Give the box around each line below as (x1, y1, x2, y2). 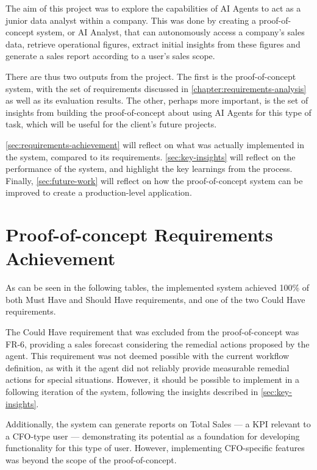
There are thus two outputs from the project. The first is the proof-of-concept (5, 69, 296, 82)
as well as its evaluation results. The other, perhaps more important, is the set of (5, 94, 308, 107)
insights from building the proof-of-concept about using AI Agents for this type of (5, 105, 312, 118)
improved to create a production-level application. (5, 186, 192, 199)
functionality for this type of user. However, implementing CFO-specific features (5, 441, 305, 454)
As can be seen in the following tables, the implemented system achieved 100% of (5, 281, 310, 294)
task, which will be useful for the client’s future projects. (5, 118, 217, 130)
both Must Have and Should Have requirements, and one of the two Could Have (5, 293, 305, 305)
